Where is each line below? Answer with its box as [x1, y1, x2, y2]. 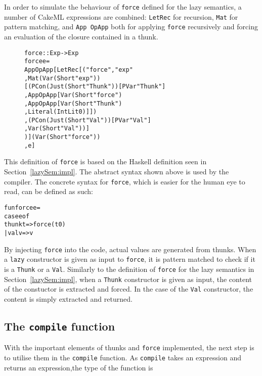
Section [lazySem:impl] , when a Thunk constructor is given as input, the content [4, 273, 252, 284]
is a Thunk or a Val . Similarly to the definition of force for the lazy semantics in [4, 263, 254, 274]
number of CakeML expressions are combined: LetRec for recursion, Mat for [4, 11, 238, 22]
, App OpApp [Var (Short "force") [24, 91, 122, 99]
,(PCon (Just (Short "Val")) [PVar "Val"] [24, 116, 151, 124]
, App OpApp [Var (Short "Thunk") [24, 100, 122, 107]
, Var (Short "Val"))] [24, 125, 90, 132]
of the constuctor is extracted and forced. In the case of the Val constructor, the [4, 284, 253, 294]
